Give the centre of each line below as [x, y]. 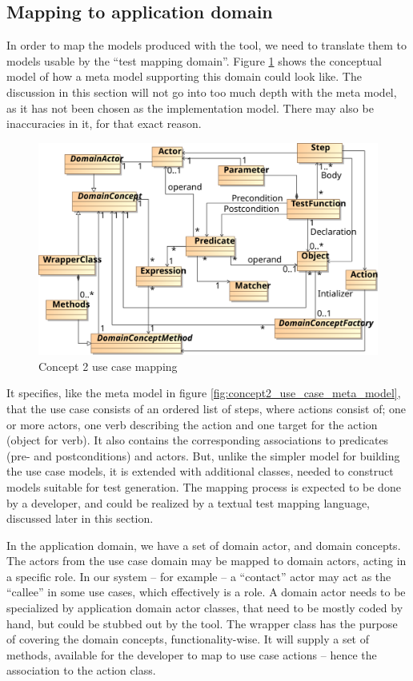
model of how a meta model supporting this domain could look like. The [184, 76]
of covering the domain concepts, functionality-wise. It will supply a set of [188, 639]
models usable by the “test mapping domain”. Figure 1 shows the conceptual [194, 60]
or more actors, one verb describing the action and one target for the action [192, 424]
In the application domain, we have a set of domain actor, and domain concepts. [204, 545]
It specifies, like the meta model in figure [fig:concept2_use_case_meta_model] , [204, 393]
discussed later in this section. [80, 518]
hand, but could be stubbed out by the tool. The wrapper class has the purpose [202, 623]
